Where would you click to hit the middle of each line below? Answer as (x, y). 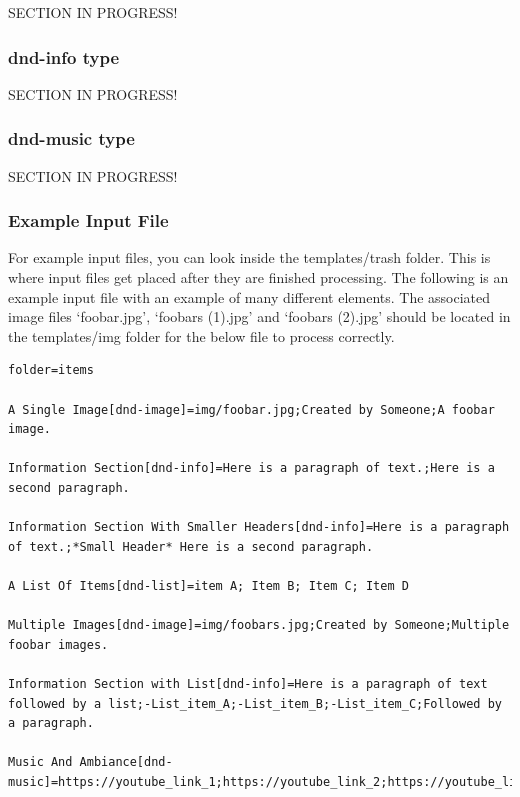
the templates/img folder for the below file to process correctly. (201, 335)
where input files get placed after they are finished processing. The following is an (258, 277)
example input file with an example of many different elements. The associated (249, 296)
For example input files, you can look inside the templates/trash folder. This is (249, 257)
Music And (40, 762)
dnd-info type (64, 56)
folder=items (51, 370)
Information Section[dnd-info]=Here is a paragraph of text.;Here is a (251, 468)
